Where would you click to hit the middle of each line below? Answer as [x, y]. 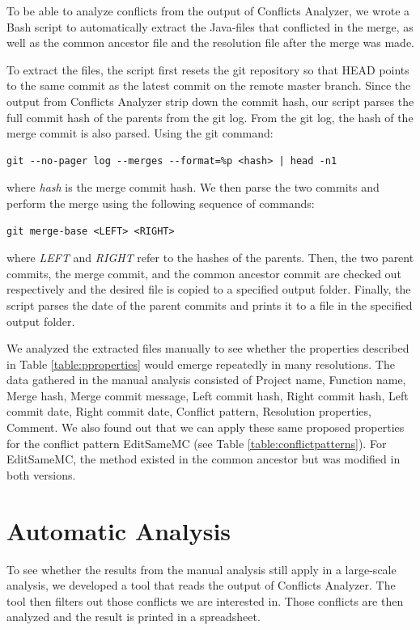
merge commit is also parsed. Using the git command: [140, 133]
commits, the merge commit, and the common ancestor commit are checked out [204, 273]
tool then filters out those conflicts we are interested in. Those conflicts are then [205, 600]
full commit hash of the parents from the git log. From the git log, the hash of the [210, 117]
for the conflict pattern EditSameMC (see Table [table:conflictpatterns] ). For [197, 443]
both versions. [41, 474]
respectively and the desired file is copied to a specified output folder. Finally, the [209, 289]
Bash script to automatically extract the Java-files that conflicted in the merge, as [210, 26]
